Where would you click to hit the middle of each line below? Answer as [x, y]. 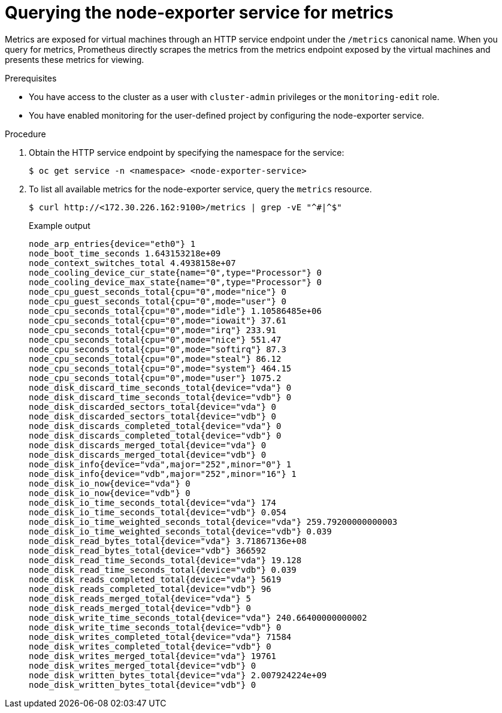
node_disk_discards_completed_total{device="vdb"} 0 [155, 435]
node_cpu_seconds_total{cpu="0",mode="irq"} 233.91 [153, 330]
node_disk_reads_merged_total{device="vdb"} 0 [140, 608]
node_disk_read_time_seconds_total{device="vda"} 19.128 [165, 560]
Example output [60, 225]
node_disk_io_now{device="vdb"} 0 [110, 493]
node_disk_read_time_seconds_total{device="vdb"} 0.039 [163, 570]
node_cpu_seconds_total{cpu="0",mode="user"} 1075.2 [155, 378]
